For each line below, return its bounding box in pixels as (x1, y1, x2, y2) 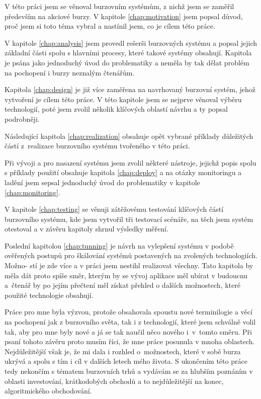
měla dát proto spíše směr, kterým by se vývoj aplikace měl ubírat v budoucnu (5, 270, 248, 280)
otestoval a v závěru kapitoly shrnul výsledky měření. (5, 223, 168, 234)
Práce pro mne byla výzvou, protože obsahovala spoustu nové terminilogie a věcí (5, 306, 252, 317)
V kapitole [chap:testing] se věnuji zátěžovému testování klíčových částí (5, 204, 224, 214)
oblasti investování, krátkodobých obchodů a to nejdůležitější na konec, (5, 375, 224, 386)
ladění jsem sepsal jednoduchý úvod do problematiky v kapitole (5, 177, 200, 187)
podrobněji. (5, 113, 40, 124)
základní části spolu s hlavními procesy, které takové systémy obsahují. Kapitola (5, 47, 252, 58)
